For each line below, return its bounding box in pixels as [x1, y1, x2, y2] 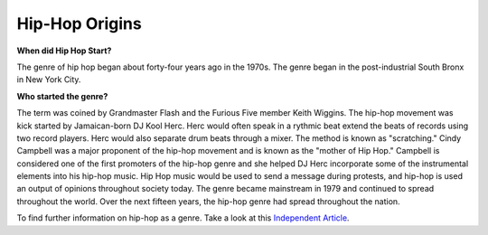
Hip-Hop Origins [16, 14, 142, 33]
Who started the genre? [16, 90, 108, 101]
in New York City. [16, 74, 81, 85]
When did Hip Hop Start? [16, 45, 112, 56]
